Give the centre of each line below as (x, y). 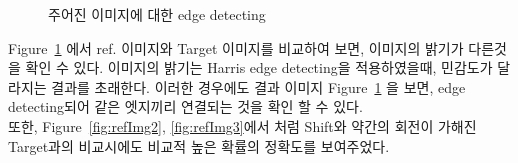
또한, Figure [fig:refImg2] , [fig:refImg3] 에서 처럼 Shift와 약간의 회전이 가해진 (242, 125)
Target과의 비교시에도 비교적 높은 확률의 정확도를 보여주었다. (199, 145)
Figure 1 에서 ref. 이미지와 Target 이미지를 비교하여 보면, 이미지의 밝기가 (236, 47)
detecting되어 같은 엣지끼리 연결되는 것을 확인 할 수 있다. (185, 106)
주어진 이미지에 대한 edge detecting (157, 14)
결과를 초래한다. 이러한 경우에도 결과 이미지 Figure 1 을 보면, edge (258, 86)
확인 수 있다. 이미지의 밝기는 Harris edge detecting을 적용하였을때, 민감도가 (259, 67)
